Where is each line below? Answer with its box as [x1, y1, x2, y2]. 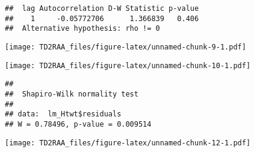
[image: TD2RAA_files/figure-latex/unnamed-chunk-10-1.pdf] [5, 61, 251, 70]
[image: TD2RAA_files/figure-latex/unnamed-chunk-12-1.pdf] [5, 138, 251, 147]
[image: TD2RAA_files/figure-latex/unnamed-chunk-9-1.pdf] [5, 42, 246, 51]
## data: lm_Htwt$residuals [5, 110, 122, 119]
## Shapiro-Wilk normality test [5, 89, 138, 98]
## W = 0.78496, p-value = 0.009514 [5, 119, 152, 128]
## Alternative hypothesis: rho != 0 [5, 24, 160, 33]
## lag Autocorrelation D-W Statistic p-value [5, 4, 199, 13]
